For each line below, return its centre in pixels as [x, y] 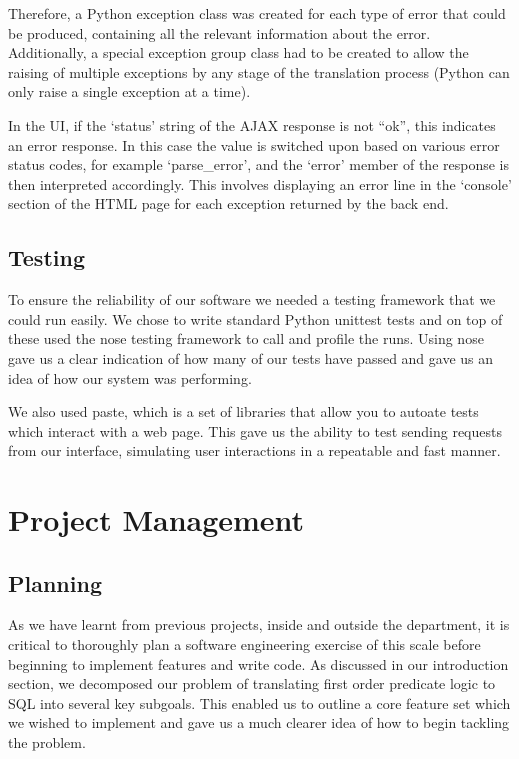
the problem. [47, 742]
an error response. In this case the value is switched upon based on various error [254, 144]
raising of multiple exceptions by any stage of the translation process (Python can [259, 71]
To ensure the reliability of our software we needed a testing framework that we [252, 299]
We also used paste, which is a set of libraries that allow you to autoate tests [243, 411]
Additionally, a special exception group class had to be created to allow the [238, 52]
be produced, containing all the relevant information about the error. [219, 32]
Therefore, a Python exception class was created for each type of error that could [257, 13]
